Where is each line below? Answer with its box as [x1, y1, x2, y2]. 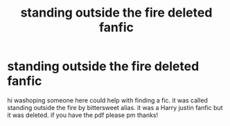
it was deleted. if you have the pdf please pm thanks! [7, 111, 159, 119]
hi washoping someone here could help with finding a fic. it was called [7, 96, 208, 105]
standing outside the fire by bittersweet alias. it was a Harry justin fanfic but [7, 103, 223, 111]
